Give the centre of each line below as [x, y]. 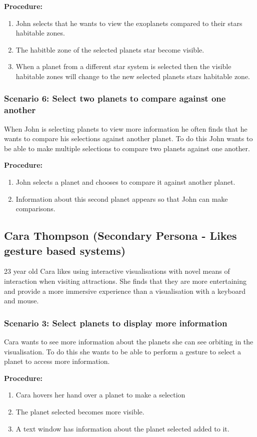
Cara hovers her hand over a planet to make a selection [100, 395]
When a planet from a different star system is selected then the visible [123, 66]
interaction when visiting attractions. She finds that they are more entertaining [125, 281]
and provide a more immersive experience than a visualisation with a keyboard [125, 291]
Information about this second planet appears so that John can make [122, 198]
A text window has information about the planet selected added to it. [122, 428]
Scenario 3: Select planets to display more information [116, 323]
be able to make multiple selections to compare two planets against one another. [127, 148]
